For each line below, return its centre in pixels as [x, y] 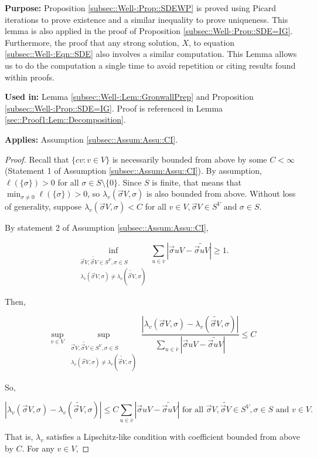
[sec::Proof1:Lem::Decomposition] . [65, 119]
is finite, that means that [197, 182]
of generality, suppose [43, 206]
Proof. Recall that [37, 159]
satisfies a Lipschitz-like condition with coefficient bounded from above [173, 436]
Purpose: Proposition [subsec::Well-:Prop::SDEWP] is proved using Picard [141, 8]
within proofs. [30, 77]
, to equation [212, 42]
